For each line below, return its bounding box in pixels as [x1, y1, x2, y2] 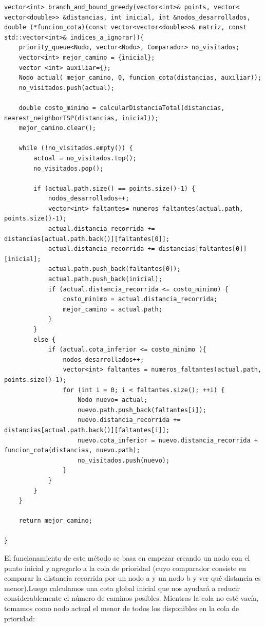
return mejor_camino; [18, 517, 92, 525]
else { [33, 336, 56, 343]
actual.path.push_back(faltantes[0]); [48, 265, 181, 273]
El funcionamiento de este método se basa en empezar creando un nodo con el [4, 552, 250, 563]
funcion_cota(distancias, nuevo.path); [4, 447, 140, 454]
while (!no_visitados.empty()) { [18, 144, 133, 152]
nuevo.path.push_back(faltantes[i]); [78, 406, 206, 414]
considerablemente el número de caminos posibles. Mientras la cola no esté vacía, [4, 593, 259, 603]
